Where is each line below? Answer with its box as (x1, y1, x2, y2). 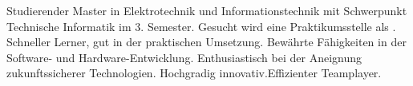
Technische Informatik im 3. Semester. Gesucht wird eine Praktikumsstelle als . (6, 18, 396, 34)
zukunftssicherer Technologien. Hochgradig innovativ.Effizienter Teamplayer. (6, 64, 382, 81)
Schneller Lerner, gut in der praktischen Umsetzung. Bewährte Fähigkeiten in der (6, 33, 407, 50)
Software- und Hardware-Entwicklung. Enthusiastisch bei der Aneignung (6, 49, 362, 65)
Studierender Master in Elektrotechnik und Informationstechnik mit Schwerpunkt (6, 2, 407, 18)
